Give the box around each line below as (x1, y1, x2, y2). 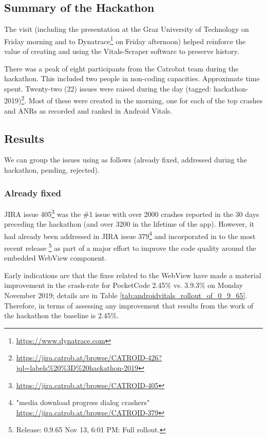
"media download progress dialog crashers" (16, 397, 150, 408)
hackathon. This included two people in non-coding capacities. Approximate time (4, 73, 260, 84)
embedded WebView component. (4, 252, 107, 263)
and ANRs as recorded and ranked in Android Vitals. (4, 105, 173, 116)
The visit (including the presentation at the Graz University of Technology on (4, 24, 249, 34)
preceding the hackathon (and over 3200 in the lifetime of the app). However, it (4, 218, 255, 229)
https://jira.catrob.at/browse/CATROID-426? (16, 352, 162, 363)
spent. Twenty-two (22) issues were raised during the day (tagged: (4, 83, 212, 94)
